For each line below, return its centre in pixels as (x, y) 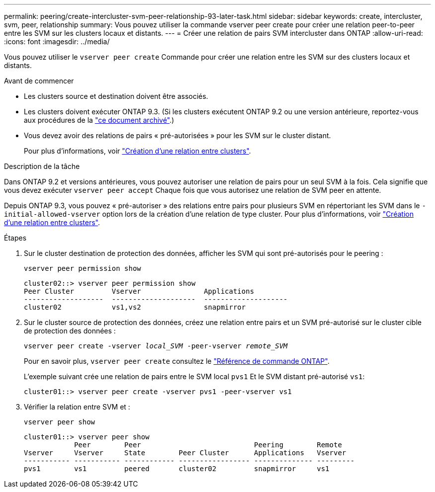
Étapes (15, 238)
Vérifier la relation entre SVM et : (77, 407)
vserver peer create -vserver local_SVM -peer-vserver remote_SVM (156, 346)
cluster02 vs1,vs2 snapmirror (135, 307)
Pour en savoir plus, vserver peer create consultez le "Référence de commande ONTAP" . (177, 361)
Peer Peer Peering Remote (208, 445)
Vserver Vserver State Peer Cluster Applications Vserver (185, 453)
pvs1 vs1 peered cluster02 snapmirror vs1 (177, 469)
